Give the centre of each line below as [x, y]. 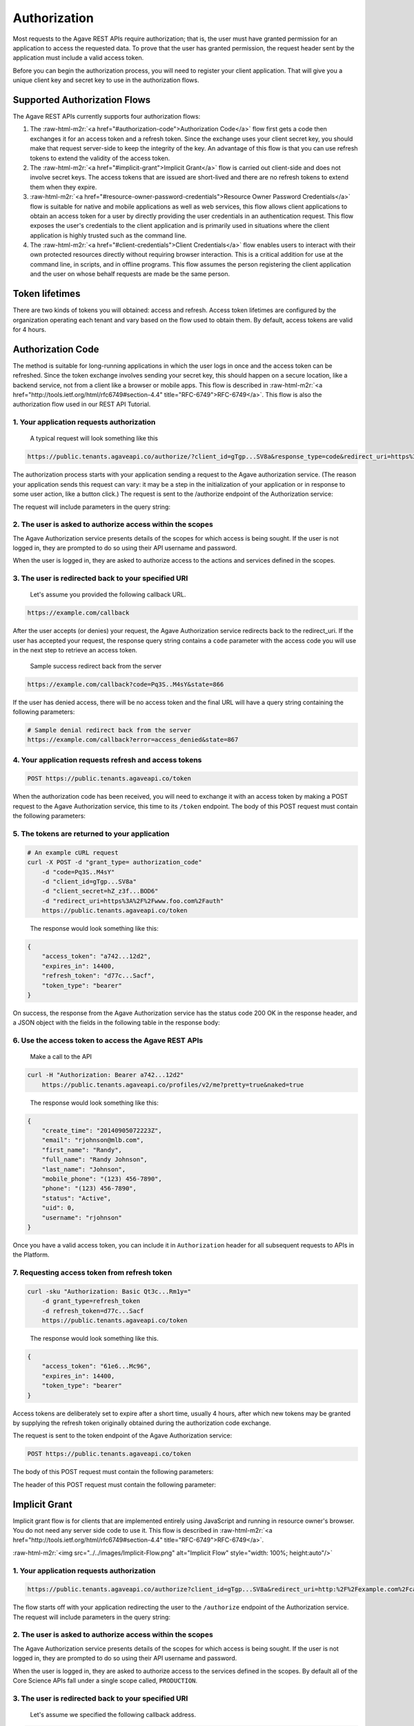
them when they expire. [63, 187]
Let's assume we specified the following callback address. [113, 1714]
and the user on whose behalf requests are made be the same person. [130, 274]
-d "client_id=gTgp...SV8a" [89, 881]
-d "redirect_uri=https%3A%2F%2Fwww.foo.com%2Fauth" [133, 901]
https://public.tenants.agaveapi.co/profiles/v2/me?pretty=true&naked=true [173, 1085]
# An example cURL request [73, 852]
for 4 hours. [29, 329]
